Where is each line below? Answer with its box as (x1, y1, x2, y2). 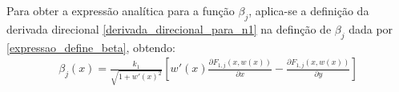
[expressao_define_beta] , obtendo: (6, 38, 176, 55)
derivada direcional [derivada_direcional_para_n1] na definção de (6, 20, 332, 37)
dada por (349, 20, 393, 37)
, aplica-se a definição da (248, 2, 369, 18)
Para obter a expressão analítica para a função (6, 2, 235, 18)
